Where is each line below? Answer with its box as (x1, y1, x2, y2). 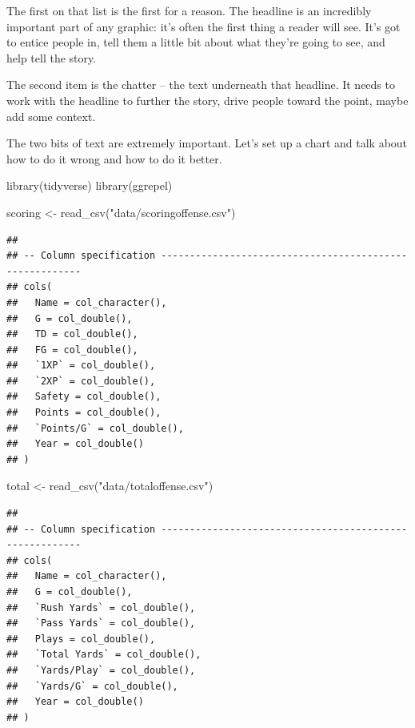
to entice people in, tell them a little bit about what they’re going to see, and (6, 34, 385, 50)
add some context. (6, 107, 96, 124)
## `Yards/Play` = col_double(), (6, 664, 196, 676)
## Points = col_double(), (6, 407, 162, 419)
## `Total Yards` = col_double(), (6, 649, 202, 661)
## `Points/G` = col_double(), (6, 422, 184, 434)
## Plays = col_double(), (6, 633, 156, 645)
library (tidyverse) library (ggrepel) (6, 177, 173, 194)
